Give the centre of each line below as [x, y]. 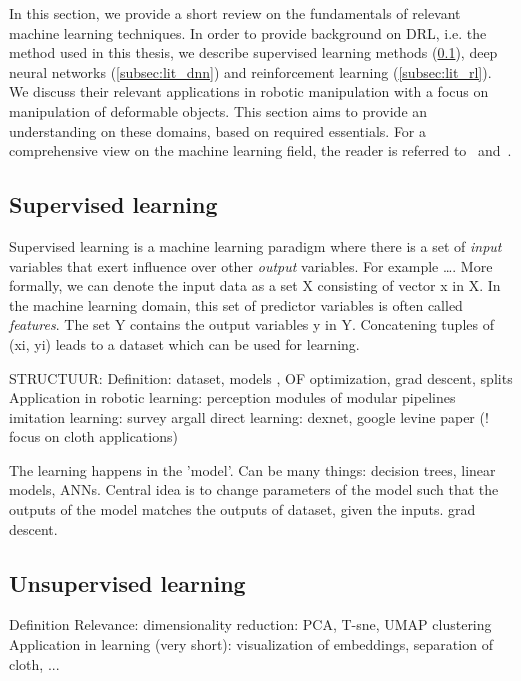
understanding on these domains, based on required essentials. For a [218, 130]
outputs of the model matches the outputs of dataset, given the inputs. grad [242, 509]
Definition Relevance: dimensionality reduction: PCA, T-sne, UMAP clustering [250, 624]
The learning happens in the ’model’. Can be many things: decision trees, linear [252, 469]
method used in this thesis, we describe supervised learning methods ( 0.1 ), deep [253, 52]
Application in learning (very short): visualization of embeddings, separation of [251, 644]
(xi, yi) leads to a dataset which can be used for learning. [184, 343]
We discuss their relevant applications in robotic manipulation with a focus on [249, 91]
